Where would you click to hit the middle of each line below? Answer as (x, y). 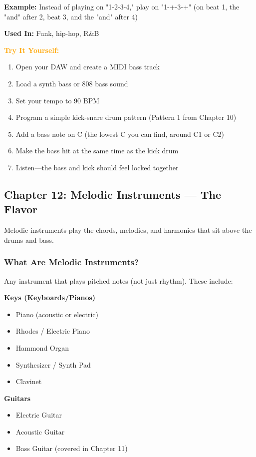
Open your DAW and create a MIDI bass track (88, 67)
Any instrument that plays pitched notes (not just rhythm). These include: (119, 280)
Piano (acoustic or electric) (57, 314)
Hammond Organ (42, 347)
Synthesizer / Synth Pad (53, 364)
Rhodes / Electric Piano (53, 331)
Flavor (21, 209)
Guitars (17, 398)
